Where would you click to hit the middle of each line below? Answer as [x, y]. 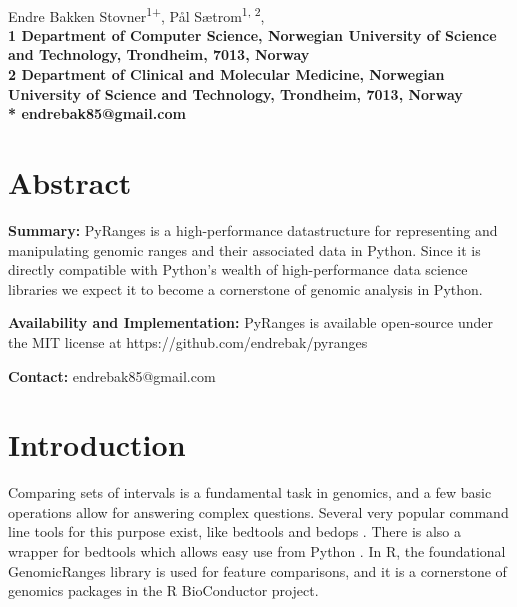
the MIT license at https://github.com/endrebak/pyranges [188, 341]
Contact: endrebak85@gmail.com [112, 375]
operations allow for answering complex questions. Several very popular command [258, 511]
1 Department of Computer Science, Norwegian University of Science [252, 34]
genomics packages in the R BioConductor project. [163, 590]
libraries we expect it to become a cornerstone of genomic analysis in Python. [245, 288]
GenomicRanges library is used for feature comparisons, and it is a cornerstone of [257, 570]
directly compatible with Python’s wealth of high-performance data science [238, 269]
